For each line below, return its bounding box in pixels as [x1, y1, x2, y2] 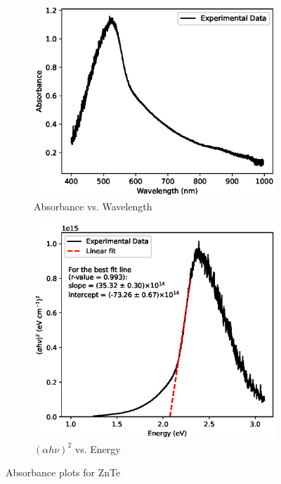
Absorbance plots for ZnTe [6, 465, 121, 480]
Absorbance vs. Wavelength [34, 199, 152, 214]
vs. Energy [74, 441, 121, 456]
